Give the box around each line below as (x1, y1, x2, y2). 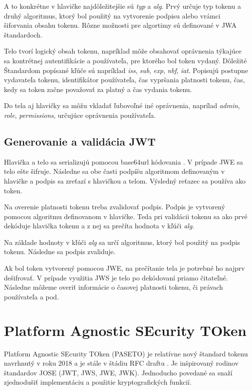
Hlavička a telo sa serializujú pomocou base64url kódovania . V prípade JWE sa (4, 156, 243, 167)
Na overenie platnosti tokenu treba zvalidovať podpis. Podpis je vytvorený (4, 202, 225, 212)
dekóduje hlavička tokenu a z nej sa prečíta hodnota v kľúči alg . (4, 221, 194, 231)
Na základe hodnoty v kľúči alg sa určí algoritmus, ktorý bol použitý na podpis (4, 237, 240, 247)
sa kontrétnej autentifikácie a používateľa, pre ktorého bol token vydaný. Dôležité (4, 55, 247, 65)
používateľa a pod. (4, 291, 59, 301)
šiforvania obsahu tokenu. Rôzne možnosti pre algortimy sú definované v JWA (4, 20, 237, 30)
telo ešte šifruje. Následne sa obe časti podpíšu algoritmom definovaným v (4, 166, 225, 176)
